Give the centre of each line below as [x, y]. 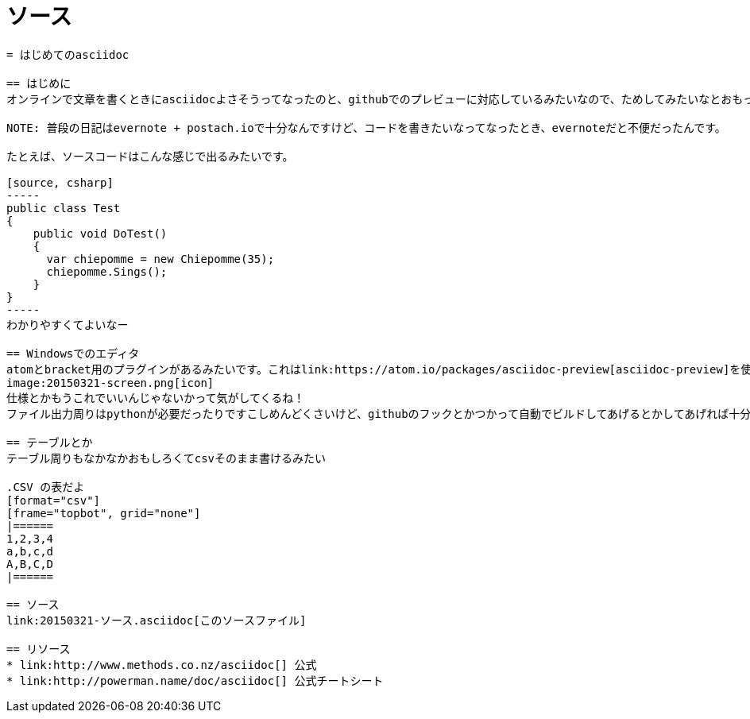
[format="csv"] [54, 500]
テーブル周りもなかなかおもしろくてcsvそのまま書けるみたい [166, 458]
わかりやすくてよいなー [68, 325]
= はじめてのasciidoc [68, 54]
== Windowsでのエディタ [73, 353]
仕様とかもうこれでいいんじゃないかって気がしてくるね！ [156, 398]
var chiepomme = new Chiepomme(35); [160, 259]
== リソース [39, 649]
